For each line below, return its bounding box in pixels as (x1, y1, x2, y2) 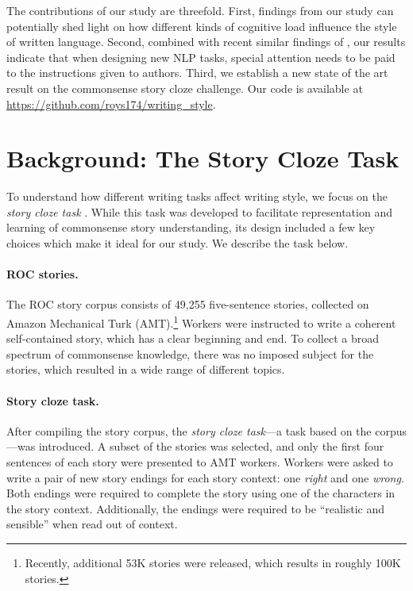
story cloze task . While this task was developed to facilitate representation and (6, 203, 392, 220)
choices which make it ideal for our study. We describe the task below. (6, 235, 349, 251)
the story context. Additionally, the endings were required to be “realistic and (6, 500, 385, 516)
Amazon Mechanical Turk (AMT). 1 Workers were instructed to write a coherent (6, 313, 396, 331)
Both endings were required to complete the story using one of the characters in (6, 485, 396, 501)
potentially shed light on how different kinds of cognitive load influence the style (6, 17, 397, 34)
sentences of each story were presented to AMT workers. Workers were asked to (6, 454, 393, 470)
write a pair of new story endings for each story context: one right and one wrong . (6, 469, 404, 485)
